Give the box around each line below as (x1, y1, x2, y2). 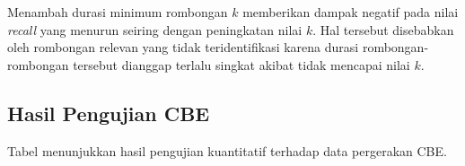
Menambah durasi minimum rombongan (7, 3, 228, 21)
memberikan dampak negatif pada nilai (242, 3, 459, 21)
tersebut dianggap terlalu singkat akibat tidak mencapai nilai (73, 55, 410, 74)
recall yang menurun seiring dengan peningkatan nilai (7, 20, 303, 39)
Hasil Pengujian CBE (7, 99, 210, 127)
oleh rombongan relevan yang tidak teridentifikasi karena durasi (7, 38, 359, 57)
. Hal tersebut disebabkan (312, 20, 454, 39)
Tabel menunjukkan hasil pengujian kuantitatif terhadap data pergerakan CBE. (7, 141, 447, 160)
